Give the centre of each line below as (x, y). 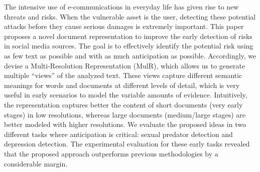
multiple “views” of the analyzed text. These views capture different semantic (123, 75)
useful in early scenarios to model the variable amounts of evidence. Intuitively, (126, 95)
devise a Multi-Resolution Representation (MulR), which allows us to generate (125, 65)
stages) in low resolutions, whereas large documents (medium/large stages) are (125, 114)
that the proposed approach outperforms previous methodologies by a (111, 153)
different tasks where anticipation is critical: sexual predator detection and (118, 134)
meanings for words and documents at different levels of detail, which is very (122, 85)
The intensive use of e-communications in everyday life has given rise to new (121, 6)
